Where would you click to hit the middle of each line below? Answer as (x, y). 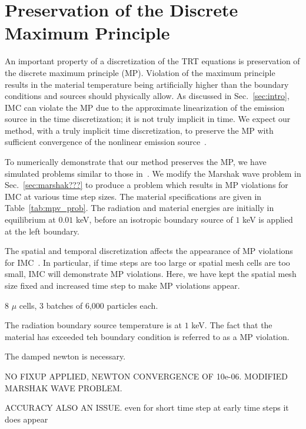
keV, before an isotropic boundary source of (154, 220)
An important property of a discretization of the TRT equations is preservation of (152, 61)
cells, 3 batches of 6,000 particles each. (89, 305)
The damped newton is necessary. (65, 356)
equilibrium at (30, 220)
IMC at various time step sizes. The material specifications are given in (133, 196)
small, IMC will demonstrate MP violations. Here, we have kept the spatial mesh (151, 274)
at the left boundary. (42, 231)
